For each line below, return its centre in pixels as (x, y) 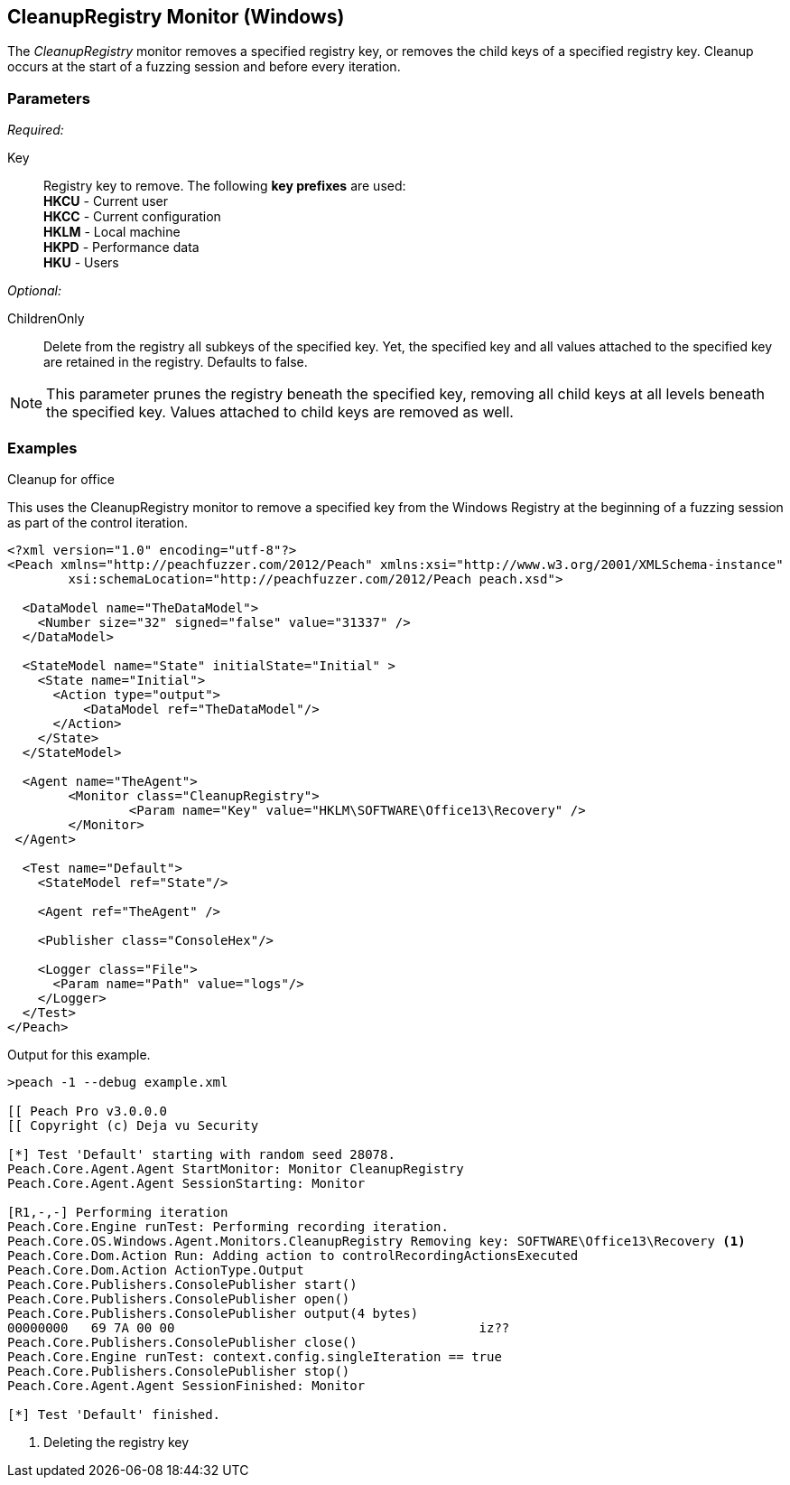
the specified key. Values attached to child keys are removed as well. (280, 412)
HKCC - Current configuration (132, 217)
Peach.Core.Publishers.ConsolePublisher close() (182, 1342)
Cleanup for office (61, 479)
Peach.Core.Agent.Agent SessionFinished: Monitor (186, 1385)
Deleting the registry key (116, 1442)
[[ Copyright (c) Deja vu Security (133, 1125)
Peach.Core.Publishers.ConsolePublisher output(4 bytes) (213, 1313)
